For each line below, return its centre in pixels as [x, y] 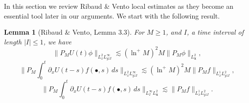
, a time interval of [215, 32]
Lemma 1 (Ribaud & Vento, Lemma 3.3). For [74, 32]
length [13, 41]
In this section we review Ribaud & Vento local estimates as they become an [119, 6]
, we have [57, 41]
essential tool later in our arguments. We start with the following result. [112, 15]
